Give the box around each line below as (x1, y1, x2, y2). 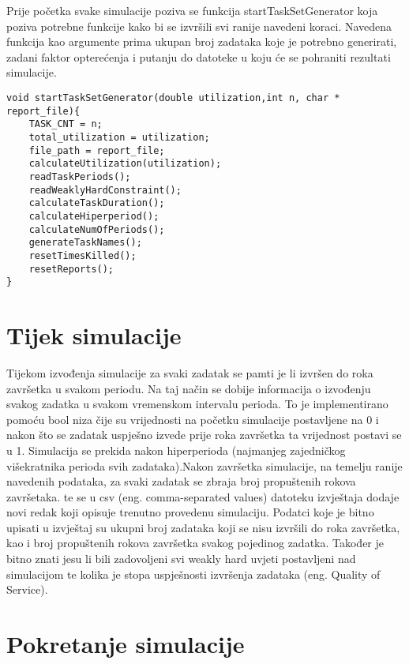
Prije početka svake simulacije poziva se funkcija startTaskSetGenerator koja (6, 2, 378, 18)
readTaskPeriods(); (28, 171, 131, 182)
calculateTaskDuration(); (28, 197, 165, 209)
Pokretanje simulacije (6, 628, 245, 660)
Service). (6, 581, 48, 598)
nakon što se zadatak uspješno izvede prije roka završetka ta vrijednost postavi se (6, 426, 402, 443)
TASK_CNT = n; (28, 118, 103, 130)
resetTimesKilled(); (28, 249, 137, 261)
